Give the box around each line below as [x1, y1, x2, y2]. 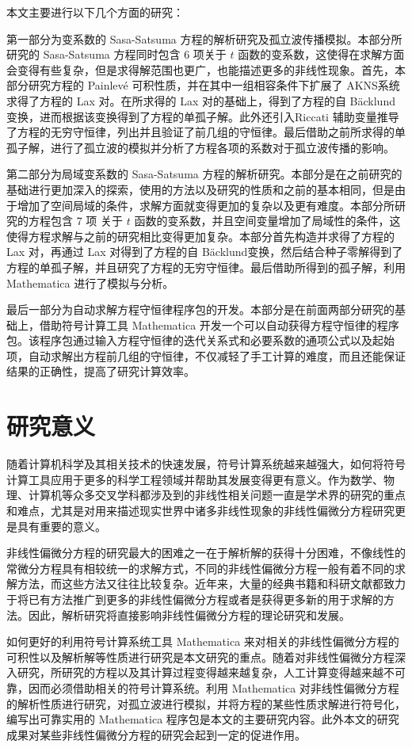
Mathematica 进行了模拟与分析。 [6, 274, 174, 291]
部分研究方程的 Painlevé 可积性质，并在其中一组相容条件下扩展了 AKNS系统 [6, 77, 400, 93]
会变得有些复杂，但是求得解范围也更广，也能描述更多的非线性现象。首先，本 [6, 61, 406, 78]
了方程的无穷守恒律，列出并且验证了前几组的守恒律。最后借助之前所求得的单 [6, 124, 406, 140]
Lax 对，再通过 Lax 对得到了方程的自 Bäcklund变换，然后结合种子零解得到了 [6, 243, 403, 260]
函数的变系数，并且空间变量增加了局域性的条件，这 [134, 212, 401, 229]
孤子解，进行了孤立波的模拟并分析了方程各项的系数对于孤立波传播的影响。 [6, 139, 395, 155]
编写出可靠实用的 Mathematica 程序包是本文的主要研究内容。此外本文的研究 [6, 711, 399, 727]
